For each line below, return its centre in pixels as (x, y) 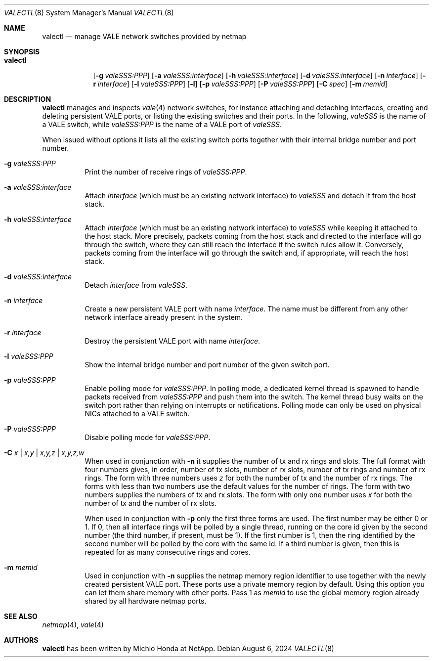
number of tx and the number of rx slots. (151, 503)
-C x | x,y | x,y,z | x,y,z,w (44, 453)
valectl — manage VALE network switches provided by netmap (144, 36)
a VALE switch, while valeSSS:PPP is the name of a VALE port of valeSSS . (162, 124)
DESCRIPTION (28, 99)
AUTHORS (21, 640)
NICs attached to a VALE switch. (137, 414)
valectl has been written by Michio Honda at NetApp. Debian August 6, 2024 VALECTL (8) (188, 648)
